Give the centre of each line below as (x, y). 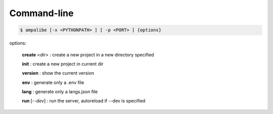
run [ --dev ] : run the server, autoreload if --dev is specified (84, 101)
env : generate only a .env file (53, 82)
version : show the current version (58, 73)
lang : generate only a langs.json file (60, 92)
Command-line (41, 13)
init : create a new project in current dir (63, 64)
